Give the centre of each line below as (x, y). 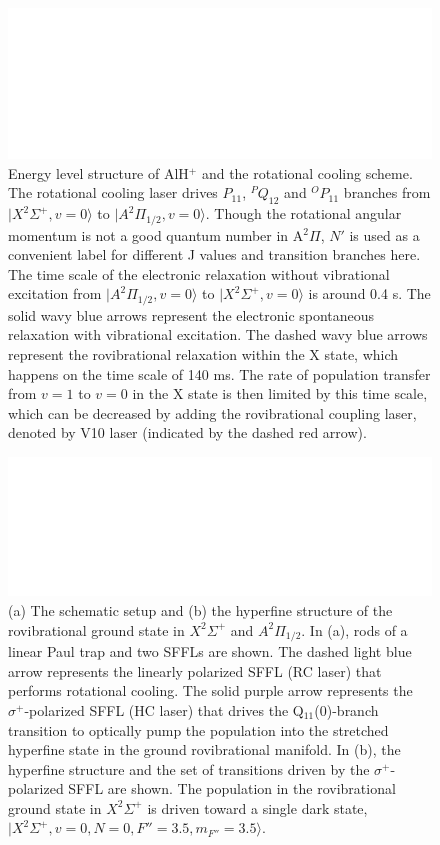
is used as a (384, 234)
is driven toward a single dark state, (257, 807)
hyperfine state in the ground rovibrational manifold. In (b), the (204, 749)
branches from (387, 192)
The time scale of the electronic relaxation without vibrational (199, 273)
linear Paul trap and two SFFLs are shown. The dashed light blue (210, 651)
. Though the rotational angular (303, 213)
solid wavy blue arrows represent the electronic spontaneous (191, 314)
